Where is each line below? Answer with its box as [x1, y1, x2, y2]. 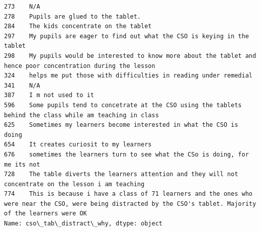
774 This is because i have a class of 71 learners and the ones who [4, 190, 252, 198]
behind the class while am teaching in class [4, 111, 159, 119]
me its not [4, 161, 40, 168]
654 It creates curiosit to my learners [4, 141, 152, 148]
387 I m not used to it [4, 92, 94, 99]
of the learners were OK [4, 210, 87, 217]
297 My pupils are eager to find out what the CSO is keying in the [4, 32, 249, 40]
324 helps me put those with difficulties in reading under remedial [4, 72, 252, 80]
